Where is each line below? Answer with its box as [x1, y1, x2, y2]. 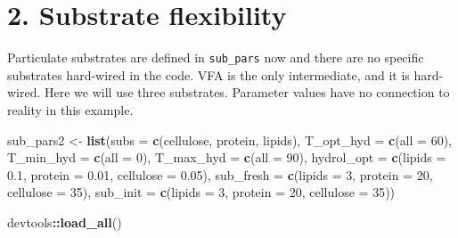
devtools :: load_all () [7, 212, 122, 231]
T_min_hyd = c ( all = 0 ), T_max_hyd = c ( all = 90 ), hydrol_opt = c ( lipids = [7, 148, 446, 167]
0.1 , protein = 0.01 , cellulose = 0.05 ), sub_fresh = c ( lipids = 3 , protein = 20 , [7, 165, 433, 184]
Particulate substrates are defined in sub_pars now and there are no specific [7, 48, 424, 67]
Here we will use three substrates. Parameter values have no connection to [45, 83, 450, 102]
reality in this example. [7, 100, 134, 119]
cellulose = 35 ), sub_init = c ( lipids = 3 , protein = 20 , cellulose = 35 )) [7, 183, 396, 201]
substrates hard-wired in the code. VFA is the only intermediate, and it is [7, 65, 410, 84]
